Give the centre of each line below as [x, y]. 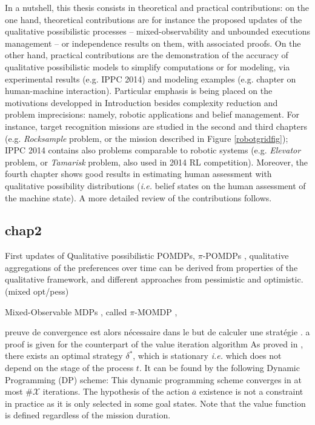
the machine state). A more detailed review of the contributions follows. [138, 197]
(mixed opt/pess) [37, 291]
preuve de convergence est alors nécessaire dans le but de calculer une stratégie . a [157, 332]
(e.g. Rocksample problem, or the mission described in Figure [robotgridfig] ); [147, 138]
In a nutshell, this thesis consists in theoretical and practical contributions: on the [157, 7]
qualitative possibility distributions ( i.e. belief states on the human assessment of [155, 185]
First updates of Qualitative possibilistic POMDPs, [100, 256]
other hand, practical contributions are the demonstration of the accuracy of [147, 55]
